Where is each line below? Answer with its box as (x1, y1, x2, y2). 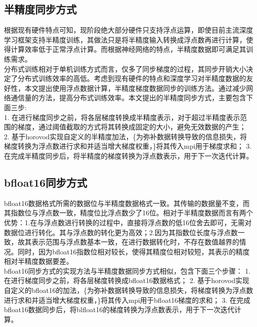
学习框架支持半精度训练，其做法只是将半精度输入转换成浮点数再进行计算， (4, 34, 246, 44)
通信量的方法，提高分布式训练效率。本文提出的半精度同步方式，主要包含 (10, 92, 246, 103)
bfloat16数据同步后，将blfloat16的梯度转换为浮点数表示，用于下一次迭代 (4, 304, 234, 315)
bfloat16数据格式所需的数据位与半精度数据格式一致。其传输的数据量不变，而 (4, 198, 250, 208)
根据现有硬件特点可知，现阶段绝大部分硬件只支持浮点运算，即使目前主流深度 (4, 25, 253, 35)
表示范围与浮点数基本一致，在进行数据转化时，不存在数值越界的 (31, 237, 239, 247)
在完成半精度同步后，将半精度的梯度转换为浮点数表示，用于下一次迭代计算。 (4, 150, 253, 161)
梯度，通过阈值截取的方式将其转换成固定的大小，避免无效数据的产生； (17, 122, 246, 132)
